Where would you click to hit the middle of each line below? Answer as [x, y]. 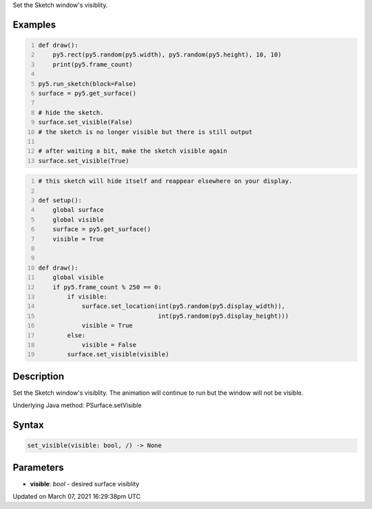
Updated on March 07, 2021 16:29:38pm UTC [77, 497]
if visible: [87, 296]
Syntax [28, 425]
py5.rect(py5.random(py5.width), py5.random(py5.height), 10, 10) [167, 55]
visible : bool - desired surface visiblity [85, 484]
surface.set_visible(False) [86, 122]
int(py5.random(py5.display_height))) [224, 316]
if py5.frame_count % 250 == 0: [107, 287]
